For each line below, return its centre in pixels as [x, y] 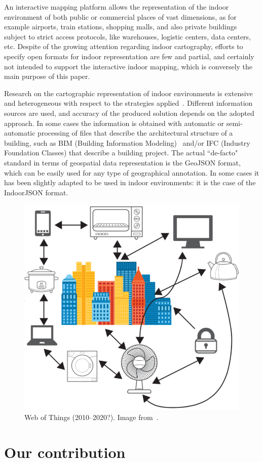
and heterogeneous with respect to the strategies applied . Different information [128, 103]
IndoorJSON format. [36, 192]
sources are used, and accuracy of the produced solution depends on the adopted [129, 113]
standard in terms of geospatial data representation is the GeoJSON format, [122, 162]
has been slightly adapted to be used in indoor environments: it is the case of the [130, 182]
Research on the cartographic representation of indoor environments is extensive [128, 93]
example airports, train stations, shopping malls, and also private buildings [121, 27]
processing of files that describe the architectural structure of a [135, 133]
